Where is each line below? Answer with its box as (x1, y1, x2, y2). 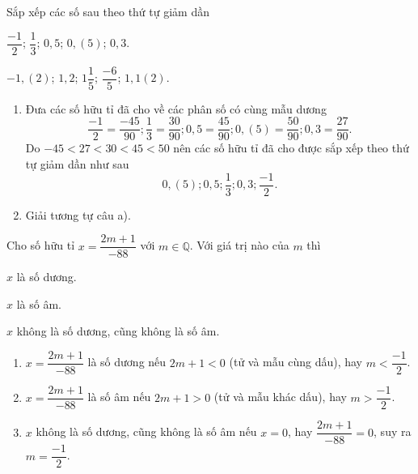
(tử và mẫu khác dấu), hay (213, 388, 347, 405)
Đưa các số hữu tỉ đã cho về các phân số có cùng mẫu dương (25, 100, 327, 117)
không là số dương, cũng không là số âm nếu (36, 423, 257, 440)
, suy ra (374, 423, 412, 440)
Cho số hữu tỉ (6, 237, 75, 254)
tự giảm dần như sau (25, 155, 129, 172)
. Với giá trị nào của (189, 237, 289, 254)
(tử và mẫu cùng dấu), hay (229, 353, 363, 370)
